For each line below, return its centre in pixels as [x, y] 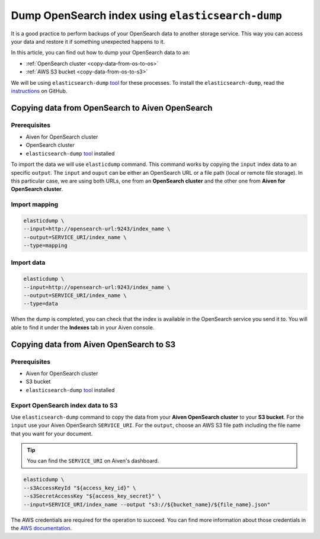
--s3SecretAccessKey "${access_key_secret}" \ [92, 496]
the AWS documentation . [41, 528]
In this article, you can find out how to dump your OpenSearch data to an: [100, 53]
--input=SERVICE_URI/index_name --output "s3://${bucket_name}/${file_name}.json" [147, 504]
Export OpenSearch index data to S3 [64, 405]
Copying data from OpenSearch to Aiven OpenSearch [112, 108]
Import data [28, 262]
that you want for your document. [52, 434]
